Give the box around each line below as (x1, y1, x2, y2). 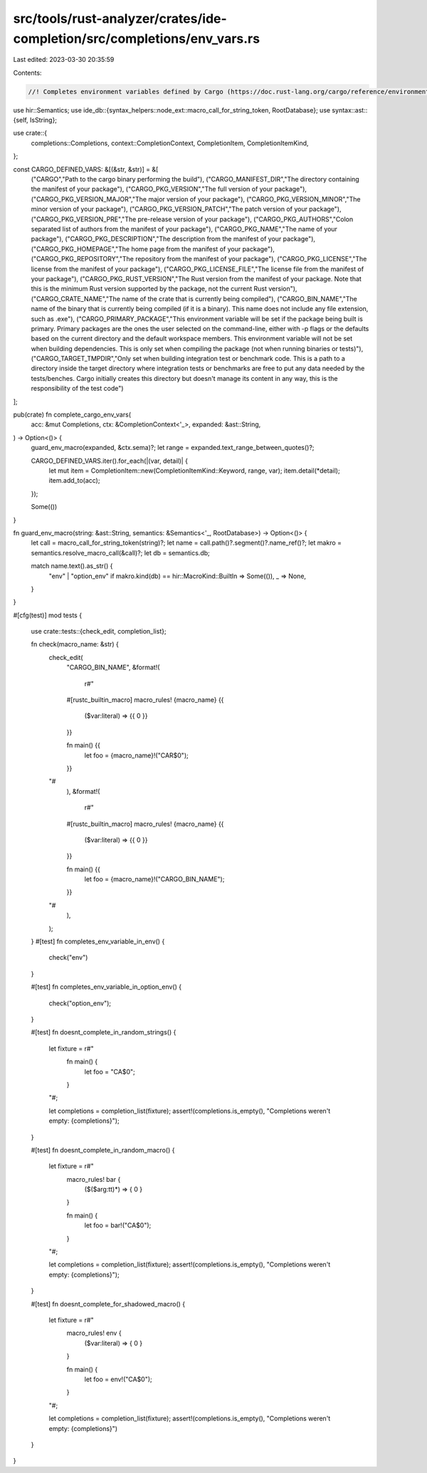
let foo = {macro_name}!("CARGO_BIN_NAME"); (84, 875, 225, 884)
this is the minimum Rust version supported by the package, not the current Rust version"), (31, 285, 297, 293)
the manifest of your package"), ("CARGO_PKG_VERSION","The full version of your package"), (31, 185, 307, 194)
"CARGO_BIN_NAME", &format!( (66, 663, 160, 672)
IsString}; (29, 116, 57, 125)
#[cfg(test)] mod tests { (13, 611, 82, 619)
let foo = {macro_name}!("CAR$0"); (84, 751, 189, 760)
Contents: (13, 68, 42, 77)
